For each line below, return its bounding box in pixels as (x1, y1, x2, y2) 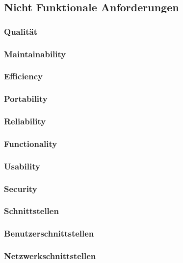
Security (4, 182, 37, 194)
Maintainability (4, 48, 66, 60)
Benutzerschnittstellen (4, 227, 94, 239)
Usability (4, 160, 40, 172)
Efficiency (4, 70, 43, 82)
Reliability (4, 115, 46, 127)
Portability (4, 93, 48, 105)
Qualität (4, 25, 37, 37)
